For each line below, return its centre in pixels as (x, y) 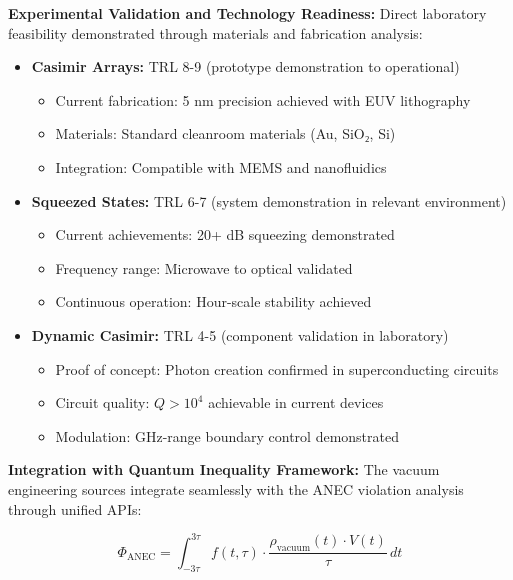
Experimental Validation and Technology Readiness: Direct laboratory (247, 13)
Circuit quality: (102, 402)
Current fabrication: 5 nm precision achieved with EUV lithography (263, 99)
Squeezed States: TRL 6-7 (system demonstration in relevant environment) (269, 200)
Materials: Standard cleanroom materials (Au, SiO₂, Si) (225, 133)
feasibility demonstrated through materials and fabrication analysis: (215, 32)
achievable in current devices (296, 402)
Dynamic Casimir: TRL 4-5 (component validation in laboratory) (240, 334)
